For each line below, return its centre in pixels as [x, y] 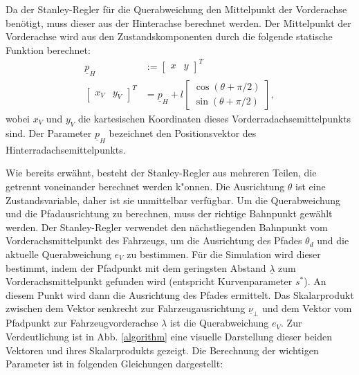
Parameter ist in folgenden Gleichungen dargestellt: [114, 364]
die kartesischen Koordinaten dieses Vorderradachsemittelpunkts [214, 118]
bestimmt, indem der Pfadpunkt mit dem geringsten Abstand [136, 267]
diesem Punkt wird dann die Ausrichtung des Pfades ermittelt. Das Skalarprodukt [180, 294]
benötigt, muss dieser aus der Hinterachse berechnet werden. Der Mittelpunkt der [178, 22]
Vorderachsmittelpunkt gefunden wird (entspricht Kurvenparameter [149, 281]
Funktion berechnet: [48, 49]
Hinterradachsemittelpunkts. [66, 149]
